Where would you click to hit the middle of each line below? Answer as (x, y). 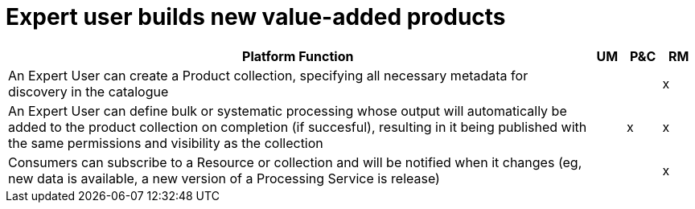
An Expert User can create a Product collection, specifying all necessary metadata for (268, 75)
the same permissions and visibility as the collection (166, 143)
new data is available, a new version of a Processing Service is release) (224, 178)
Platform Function (298, 56)
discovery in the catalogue (88, 91)
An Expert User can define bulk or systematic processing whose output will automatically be (288, 111)
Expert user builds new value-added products (256, 17)
